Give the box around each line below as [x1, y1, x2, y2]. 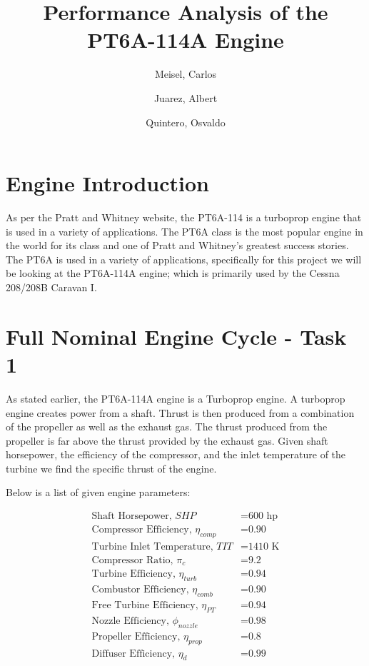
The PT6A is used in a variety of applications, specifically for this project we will [6, 251, 362, 266]
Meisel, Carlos [154, 66, 217, 81]
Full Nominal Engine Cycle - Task [6, 321, 347, 350]
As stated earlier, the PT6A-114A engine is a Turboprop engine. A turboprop [6, 390, 345, 405]
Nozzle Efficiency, [91, 615, 169, 626]
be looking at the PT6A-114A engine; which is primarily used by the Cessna [6, 266, 340, 281]
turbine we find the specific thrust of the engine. [6, 460, 217, 475]
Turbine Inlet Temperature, [91, 541, 213, 552]
